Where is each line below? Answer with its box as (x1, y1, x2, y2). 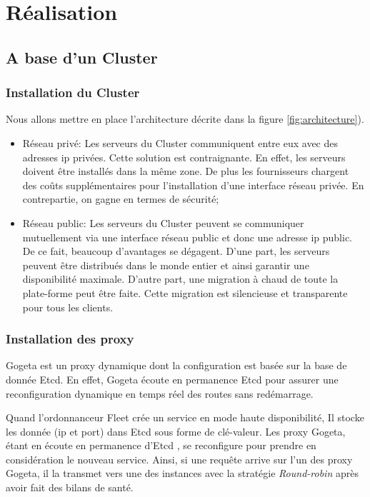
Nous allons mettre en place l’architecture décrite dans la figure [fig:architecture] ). (6, 111, 364, 126)
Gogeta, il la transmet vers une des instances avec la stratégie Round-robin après (6, 466, 359, 481)
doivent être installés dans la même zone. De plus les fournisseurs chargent (22, 164, 349, 179)
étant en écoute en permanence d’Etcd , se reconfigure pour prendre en (6, 438, 316, 453)
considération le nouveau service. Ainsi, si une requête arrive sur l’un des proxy (6, 451, 353, 466)
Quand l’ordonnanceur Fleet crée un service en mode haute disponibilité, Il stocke (6, 410, 364, 425)
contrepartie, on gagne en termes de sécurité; (22, 191, 219, 206)
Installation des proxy (6, 330, 134, 348)
